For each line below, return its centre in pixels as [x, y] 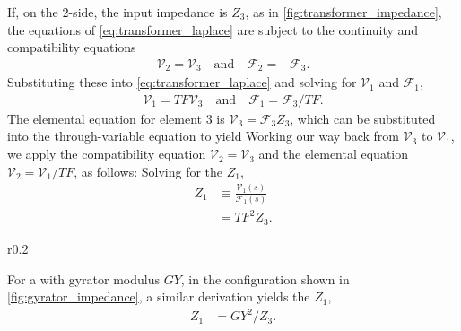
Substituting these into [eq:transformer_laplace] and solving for [182, 82]
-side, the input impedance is [148, 12]
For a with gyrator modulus [83, 279]
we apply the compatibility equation [107, 154]
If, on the [33, 12]
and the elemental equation [334, 154]
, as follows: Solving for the [148, 171]
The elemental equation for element [105, 118]
